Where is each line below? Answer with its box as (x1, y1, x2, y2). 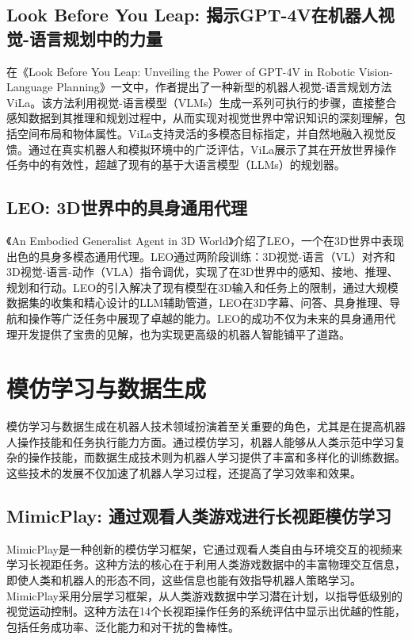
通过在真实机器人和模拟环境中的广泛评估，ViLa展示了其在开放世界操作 (28, 140, 397, 157)
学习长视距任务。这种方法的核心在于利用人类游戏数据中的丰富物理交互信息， (6, 556, 406, 573)
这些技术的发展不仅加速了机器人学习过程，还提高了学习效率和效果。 (6, 465, 361, 481)
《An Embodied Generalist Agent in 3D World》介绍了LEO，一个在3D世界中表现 (6, 232, 404, 248)
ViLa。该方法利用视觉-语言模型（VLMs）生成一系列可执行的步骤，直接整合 (6, 94, 397, 110)
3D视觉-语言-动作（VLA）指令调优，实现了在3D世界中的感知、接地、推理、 (6, 263, 399, 280)
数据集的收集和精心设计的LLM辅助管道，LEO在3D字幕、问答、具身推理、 (6, 294, 390, 311)
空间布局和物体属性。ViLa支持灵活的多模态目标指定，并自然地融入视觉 (17, 125, 386, 141)
